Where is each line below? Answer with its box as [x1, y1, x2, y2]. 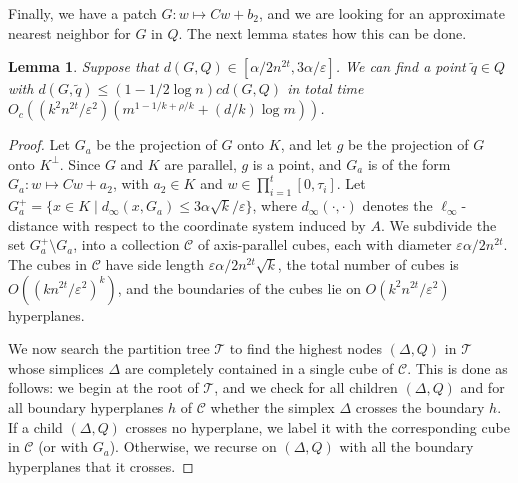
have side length [105, 253, 204, 274]
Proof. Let [8, 134, 70, 155]
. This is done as [407, 357, 508, 378]
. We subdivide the [380, 214, 497, 235]
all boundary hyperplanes [8, 396, 164, 417]
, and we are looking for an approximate [259, 3, 505, 23]
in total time [287, 78, 364, 99]
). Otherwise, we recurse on [109, 436, 277, 457]
